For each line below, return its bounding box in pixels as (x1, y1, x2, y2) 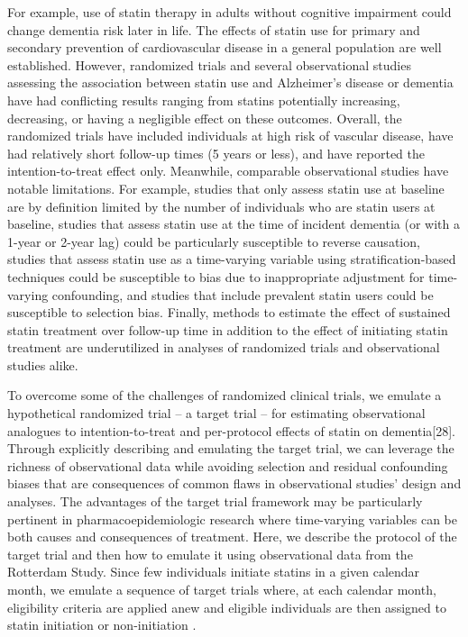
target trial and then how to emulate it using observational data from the (7, 544, 413, 563)
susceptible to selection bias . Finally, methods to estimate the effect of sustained (7, 303, 451, 322)
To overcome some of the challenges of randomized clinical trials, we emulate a (7, 386, 442, 405)
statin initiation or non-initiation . (7, 615, 197, 634)
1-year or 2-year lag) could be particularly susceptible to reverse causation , (7, 232, 420, 250)
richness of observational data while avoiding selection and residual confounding (7, 456, 448, 475)
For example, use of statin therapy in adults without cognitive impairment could (7, 3, 452, 21)
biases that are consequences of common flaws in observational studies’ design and (7, 474, 462, 493)
